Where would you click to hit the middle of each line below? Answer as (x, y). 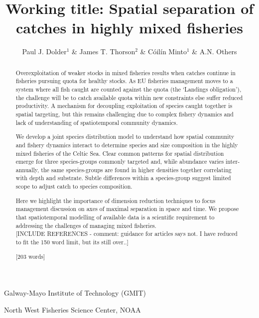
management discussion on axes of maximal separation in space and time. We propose (127, 209)
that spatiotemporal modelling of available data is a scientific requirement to (115, 217)
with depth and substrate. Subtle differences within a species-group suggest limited (123, 178)
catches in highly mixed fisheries (129, 28)
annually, (27, 169)
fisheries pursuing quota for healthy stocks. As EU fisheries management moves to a (124, 81)
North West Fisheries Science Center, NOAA (72, 309)
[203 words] (30, 256)
